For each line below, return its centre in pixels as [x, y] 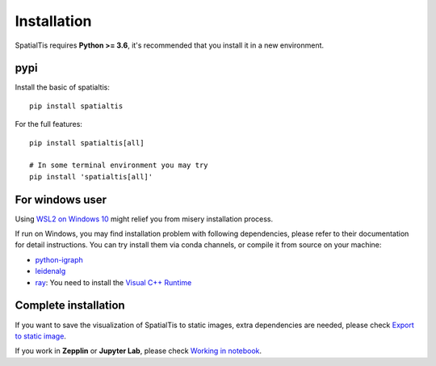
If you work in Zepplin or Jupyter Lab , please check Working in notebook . [138, 351]
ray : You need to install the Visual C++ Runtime [113, 282]
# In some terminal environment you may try [119, 165]
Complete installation [70, 306]
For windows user [61, 199]
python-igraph [59, 259]
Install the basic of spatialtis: [63, 87]
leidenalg [50, 271]
